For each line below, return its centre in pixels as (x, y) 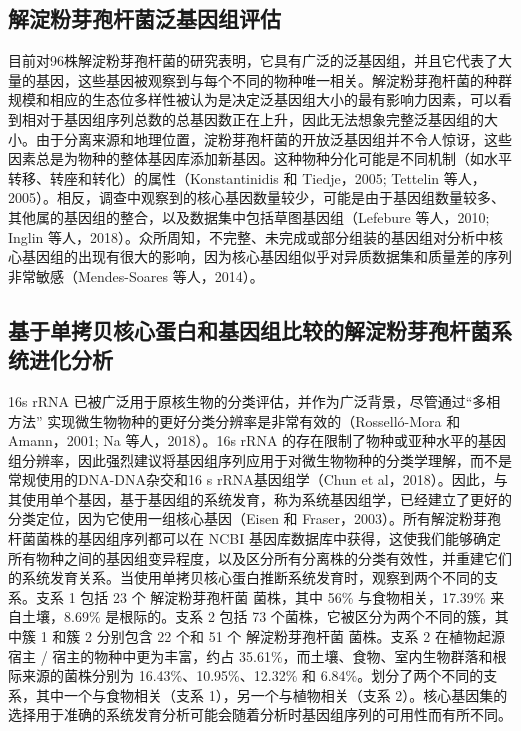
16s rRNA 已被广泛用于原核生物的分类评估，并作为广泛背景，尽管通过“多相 (254, 400)
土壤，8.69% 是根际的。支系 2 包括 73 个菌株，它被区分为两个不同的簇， (258, 616)
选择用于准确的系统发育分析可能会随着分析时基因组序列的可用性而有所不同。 (260, 714)
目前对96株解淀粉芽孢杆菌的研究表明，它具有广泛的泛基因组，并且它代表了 (253, 60)
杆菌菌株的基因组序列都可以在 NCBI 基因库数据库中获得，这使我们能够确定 (254, 538)
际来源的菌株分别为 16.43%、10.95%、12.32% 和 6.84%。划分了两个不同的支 (253, 675)
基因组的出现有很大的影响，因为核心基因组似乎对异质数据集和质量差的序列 (266, 256)
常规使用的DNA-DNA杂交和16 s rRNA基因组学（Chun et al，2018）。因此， (251, 479)
